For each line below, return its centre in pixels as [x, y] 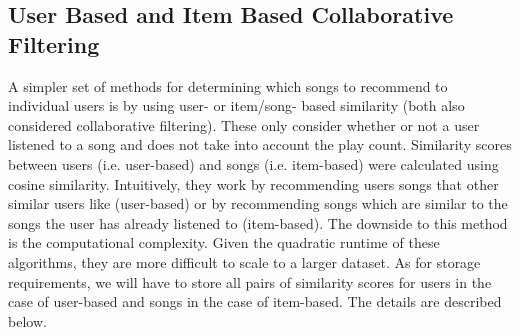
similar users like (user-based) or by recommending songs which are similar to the [258, 203]
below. [27, 320]
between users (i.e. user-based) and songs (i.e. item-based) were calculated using [253, 163]
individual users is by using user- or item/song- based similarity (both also [236, 105]
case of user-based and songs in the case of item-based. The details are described [255, 301]
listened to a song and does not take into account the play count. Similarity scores [260, 144]
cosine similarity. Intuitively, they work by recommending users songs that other [253, 183]
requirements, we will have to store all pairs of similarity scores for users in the [250, 281]
